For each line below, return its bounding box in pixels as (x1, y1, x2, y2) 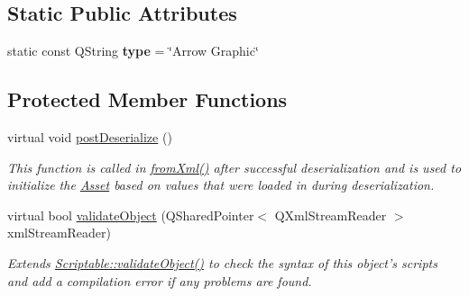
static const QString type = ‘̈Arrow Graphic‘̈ (7, 41, 259, 60)
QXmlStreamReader (274, 205, 387, 224)
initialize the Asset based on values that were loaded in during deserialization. (7, 175, 435, 194)
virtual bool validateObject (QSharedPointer (7, 205, 254, 224)
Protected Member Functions (7, 85, 288, 113)
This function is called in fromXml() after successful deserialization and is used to (7, 157, 462, 176)
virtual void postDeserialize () (7, 128, 172, 146)
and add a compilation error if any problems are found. (7, 271, 312, 290)
